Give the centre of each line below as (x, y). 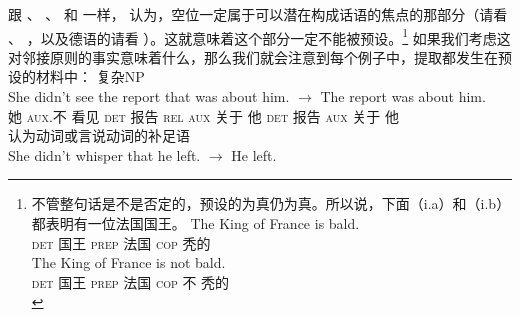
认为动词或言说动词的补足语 (99, 135)
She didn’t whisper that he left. (104, 154)
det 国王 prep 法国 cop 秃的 (121, 242)
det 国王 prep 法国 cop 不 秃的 (130, 281)
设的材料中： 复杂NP (76, 76)
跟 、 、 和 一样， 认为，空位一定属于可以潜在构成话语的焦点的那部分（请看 (258, 14)
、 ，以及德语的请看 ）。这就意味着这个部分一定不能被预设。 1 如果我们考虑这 (259, 36)
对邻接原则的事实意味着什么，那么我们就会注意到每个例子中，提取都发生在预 (260, 56)
